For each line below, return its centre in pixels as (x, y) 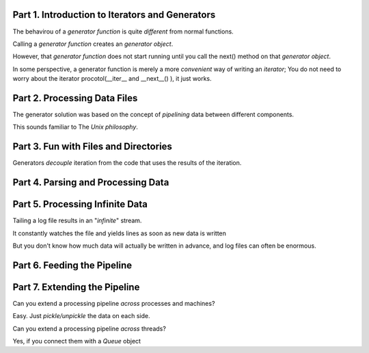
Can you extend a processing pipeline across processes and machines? (114, 303)
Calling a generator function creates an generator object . (93, 44)
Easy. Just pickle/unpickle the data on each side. (81, 316)
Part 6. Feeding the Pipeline (72, 265)
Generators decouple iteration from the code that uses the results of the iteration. (127, 163)
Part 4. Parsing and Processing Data (91, 182)
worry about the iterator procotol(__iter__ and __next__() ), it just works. (112, 79)
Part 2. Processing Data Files (75, 98)
